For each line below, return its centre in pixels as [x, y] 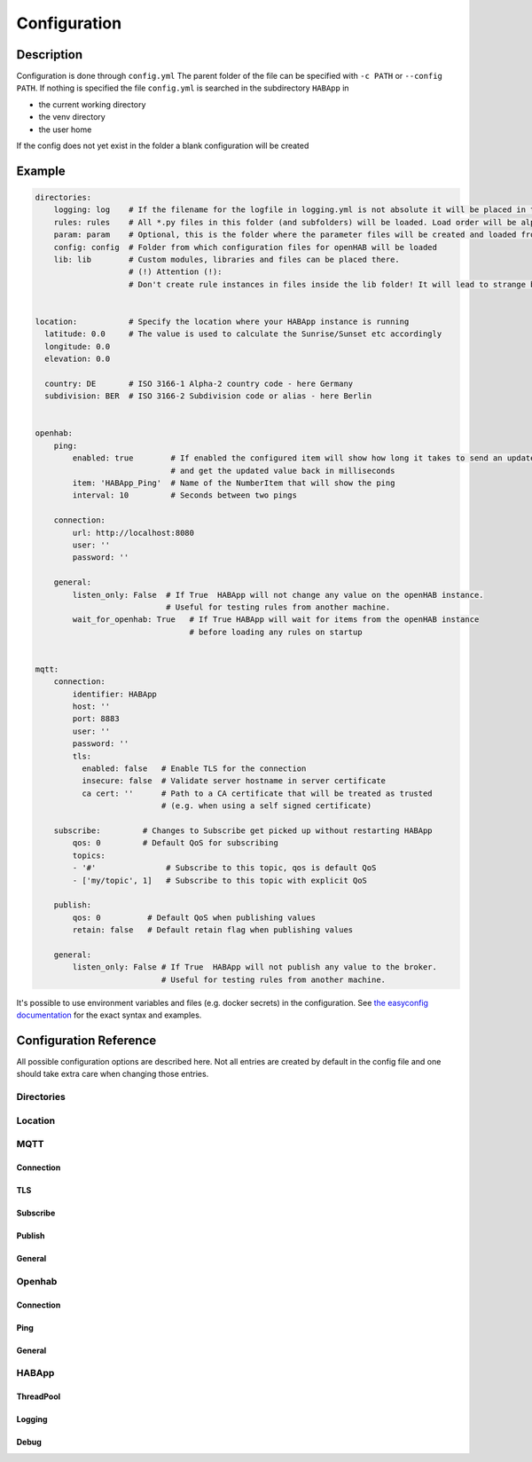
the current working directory [92, 104]
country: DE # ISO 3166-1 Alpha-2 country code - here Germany [199, 383]
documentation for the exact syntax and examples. [109, 1015]
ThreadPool [39, 1396]
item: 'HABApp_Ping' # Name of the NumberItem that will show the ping [234, 483]
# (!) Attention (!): [176, 272]
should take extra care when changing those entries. [113, 1074]
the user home [65, 130]
